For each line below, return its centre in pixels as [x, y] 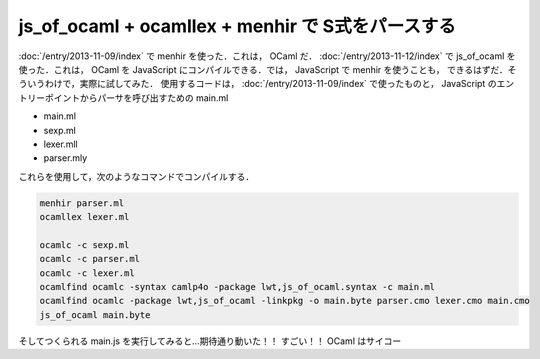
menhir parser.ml [82, 203]
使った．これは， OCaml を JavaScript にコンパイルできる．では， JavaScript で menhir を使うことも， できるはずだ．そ [267, 69]
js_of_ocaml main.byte [95, 314]
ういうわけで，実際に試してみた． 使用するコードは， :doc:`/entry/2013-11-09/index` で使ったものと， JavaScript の [257, 84]
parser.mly [65, 158]
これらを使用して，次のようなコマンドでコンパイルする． [136, 176]
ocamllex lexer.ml [84, 217]
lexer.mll [61, 144]
